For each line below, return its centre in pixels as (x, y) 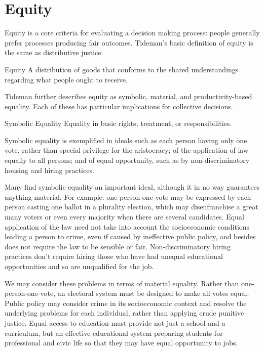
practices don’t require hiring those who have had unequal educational (114, 256)
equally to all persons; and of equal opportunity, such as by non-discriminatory (127, 160)
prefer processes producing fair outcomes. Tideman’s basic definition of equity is (129, 42)
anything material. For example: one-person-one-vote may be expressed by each (128, 196)
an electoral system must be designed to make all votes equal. (153, 293)
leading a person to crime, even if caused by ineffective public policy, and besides (130, 236)
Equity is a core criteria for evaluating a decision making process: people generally (132, 33)
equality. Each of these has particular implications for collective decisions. (119, 106)
